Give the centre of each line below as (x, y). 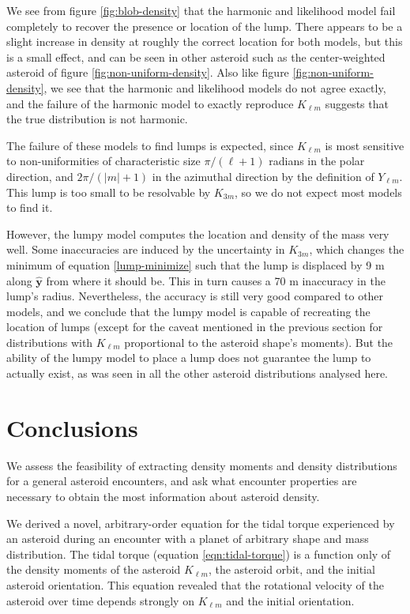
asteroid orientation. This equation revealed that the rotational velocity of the (195, 584)
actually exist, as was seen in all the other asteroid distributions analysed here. (197, 373)
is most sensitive (365, 145)
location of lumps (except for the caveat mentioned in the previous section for (195, 327)
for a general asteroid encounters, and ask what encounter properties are (182, 481)
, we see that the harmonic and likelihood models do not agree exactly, (215, 87)
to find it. (30, 207)
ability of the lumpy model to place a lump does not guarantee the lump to (189, 358)
